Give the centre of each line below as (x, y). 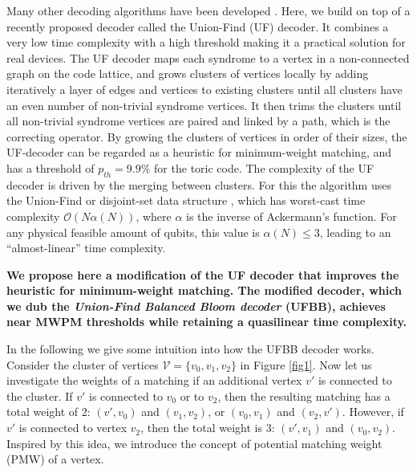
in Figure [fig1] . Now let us (306, 364)
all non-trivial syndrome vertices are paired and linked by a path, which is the (198, 121)
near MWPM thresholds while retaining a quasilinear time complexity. (207, 322)
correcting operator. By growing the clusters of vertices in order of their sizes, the (207, 136)
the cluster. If (40, 396)
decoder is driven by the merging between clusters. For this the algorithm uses (199, 184)
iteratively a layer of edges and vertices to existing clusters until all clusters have (204, 89)
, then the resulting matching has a (304, 396)
